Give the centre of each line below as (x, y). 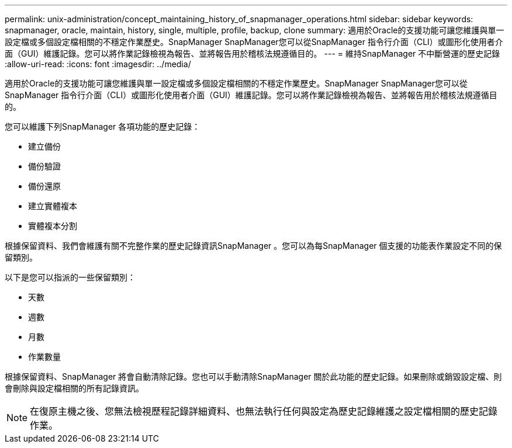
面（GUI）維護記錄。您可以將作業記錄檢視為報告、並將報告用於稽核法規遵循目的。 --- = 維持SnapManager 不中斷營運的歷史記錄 (252, 53)
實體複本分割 (53, 226)
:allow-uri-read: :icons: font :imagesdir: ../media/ (98, 64)
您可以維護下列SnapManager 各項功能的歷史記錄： (103, 126)
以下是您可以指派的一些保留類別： (70, 277)
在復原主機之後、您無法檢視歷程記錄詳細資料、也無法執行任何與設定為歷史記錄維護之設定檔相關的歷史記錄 (264, 411)
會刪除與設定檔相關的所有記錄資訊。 (74, 388)
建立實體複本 (53, 206)
